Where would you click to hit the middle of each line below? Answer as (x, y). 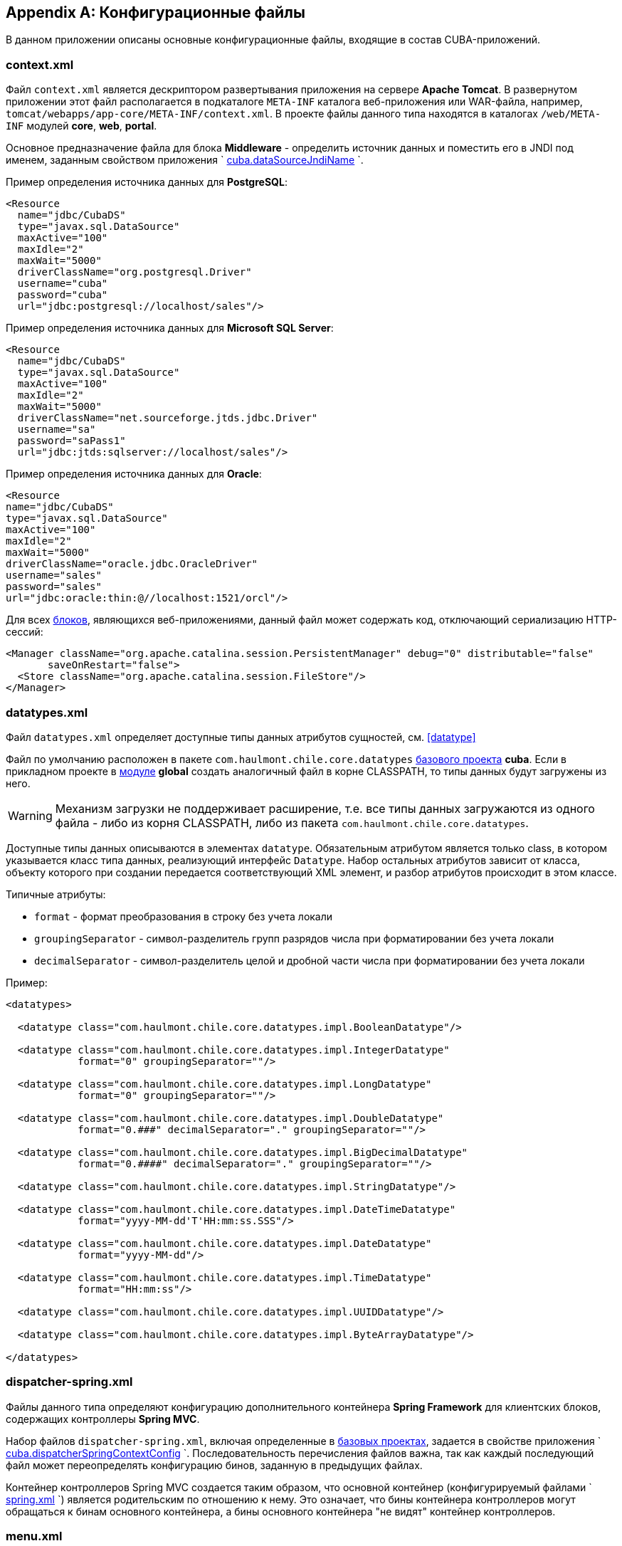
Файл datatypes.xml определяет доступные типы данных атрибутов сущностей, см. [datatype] (241, 737)
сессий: (25, 632)
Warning (30, 815)
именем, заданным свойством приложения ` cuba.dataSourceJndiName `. (185, 160)
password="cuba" (63, 295)
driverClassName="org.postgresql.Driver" (135, 272)
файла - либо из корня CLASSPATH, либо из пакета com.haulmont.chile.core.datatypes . (292, 822)
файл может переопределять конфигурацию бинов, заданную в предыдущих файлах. (214, 1465)
